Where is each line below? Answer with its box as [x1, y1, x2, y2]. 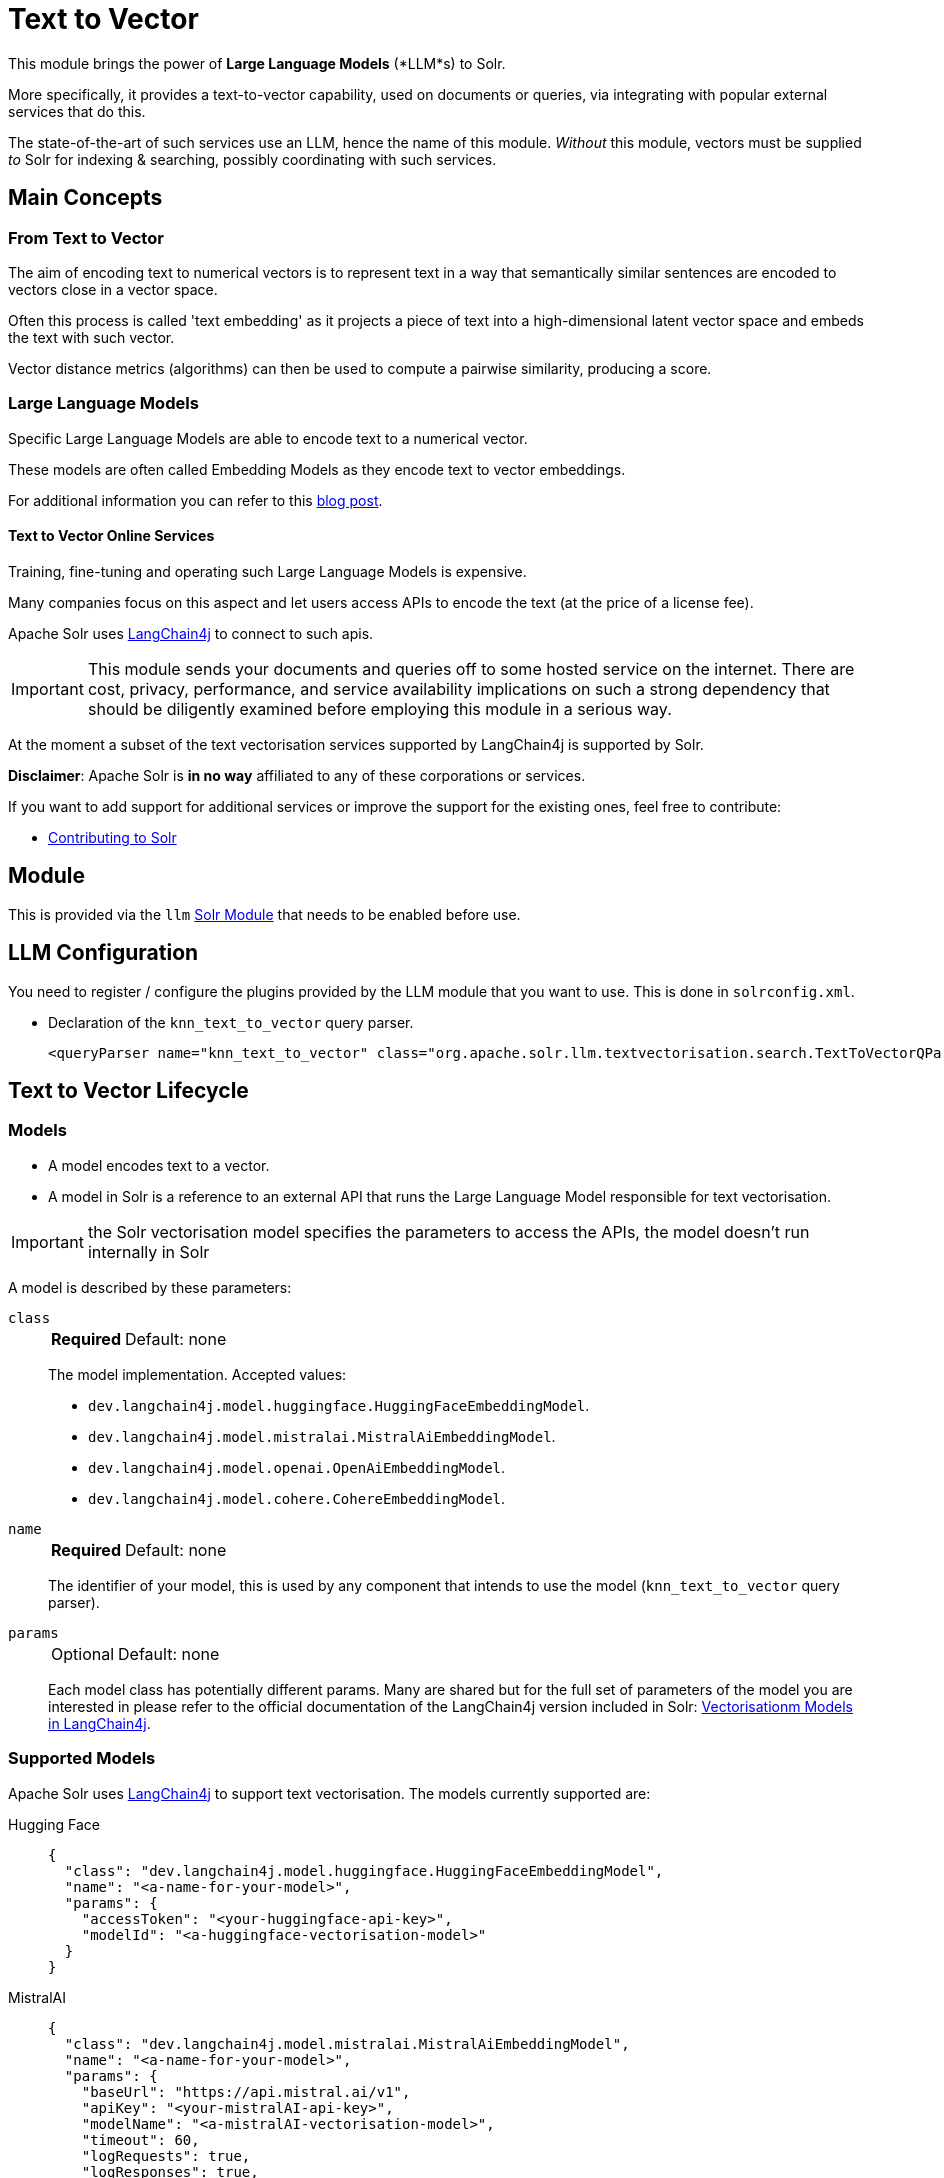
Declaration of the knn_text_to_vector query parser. [48, 1013, 414, 1031]
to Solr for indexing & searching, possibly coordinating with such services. [8, 150, 497, 168]
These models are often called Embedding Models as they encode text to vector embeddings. [8, 460, 626, 478]
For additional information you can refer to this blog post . [8, 491, 383, 509]
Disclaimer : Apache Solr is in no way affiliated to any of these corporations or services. [8, 766, 586, 784]
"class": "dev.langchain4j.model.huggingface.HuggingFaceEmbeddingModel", [64, 1862, 664, 1879]
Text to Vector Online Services [8, 527, 215, 545]
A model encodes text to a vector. [48, 1156, 270, 1174]
